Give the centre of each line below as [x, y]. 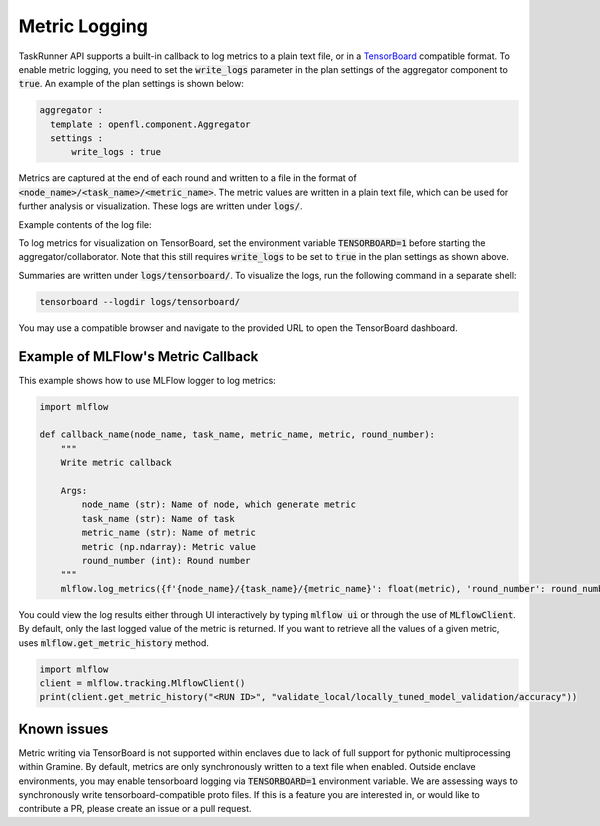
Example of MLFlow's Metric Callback [138, 356]
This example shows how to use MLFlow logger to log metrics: [147, 380]
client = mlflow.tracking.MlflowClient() [142, 683]
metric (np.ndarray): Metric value [169, 546]
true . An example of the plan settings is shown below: [131, 84]
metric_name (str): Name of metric [169, 533]
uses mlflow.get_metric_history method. [114, 642]
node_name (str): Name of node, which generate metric [219, 504]
